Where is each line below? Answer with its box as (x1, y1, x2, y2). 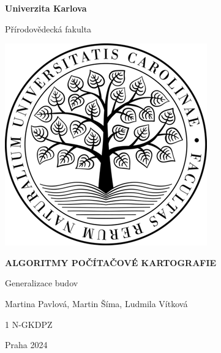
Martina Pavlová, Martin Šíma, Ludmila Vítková (5, 297, 188, 310)
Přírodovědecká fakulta (5, 22, 92, 35)
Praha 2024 (5, 338, 48, 351)
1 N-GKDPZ (5, 318, 53, 330)
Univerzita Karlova (5, 2, 87, 14)
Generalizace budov (5, 277, 78, 289)
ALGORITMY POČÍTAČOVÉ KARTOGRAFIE (5, 256, 217, 269)
